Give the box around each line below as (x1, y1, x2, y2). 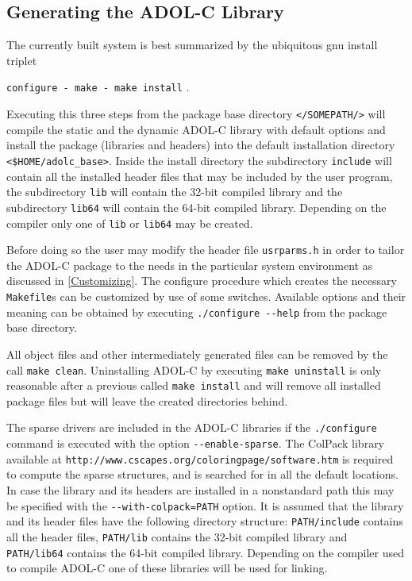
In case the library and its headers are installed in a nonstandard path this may (6, 481, 395, 498)
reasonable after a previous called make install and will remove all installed (6, 377, 381, 394)
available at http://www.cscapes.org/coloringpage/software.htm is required (6, 450, 394, 467)
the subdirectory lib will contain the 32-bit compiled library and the (6, 183, 343, 200)
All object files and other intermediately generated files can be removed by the (6, 345, 388, 362)
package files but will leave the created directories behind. (6, 392, 288, 409)
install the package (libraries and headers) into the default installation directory (6, 137, 395, 153)
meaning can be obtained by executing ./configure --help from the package (6, 303, 387, 320)
